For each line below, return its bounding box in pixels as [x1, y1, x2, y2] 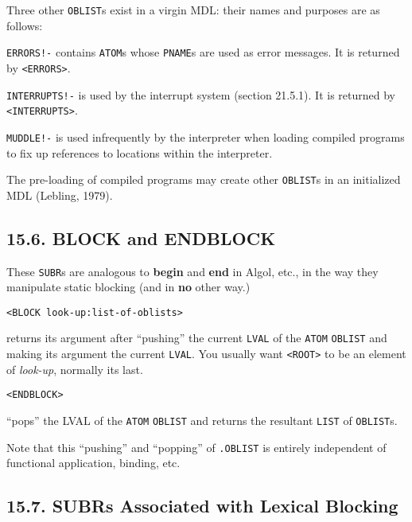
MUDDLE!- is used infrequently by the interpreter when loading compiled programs [6, 128, 405, 145]
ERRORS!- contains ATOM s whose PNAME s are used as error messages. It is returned [6, 44, 400, 60]
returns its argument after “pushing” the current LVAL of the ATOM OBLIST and [6, 329, 387, 346]
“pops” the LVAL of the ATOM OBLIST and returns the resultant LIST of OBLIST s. [6, 412, 398, 429]
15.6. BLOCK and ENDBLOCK [6, 225, 276, 250]
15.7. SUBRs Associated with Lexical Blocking [6, 493, 398, 518]
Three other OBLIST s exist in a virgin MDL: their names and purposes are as [6, 2, 380, 18]
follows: [6, 17, 43, 33]
